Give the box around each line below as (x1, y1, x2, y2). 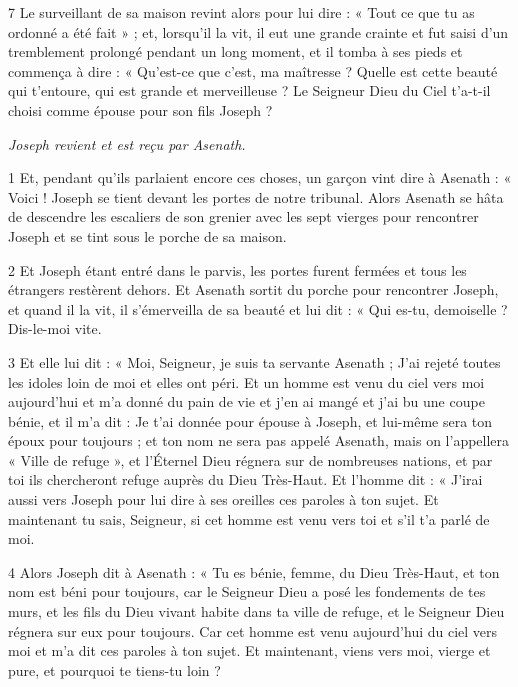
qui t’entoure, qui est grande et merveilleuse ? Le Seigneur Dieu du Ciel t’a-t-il (8, 80, 491, 101)
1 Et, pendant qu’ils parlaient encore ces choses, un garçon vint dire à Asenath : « (8, 167, 512, 188)
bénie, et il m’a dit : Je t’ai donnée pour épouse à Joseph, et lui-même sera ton (8, 410, 493, 431)
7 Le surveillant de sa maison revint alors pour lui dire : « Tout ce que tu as (8, 2, 475, 22)
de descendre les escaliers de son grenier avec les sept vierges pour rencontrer (8, 206, 479, 227)
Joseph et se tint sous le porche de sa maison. (8, 225, 287, 246)
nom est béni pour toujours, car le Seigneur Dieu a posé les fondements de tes (8, 581, 486, 602)
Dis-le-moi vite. (8, 318, 102, 339)
